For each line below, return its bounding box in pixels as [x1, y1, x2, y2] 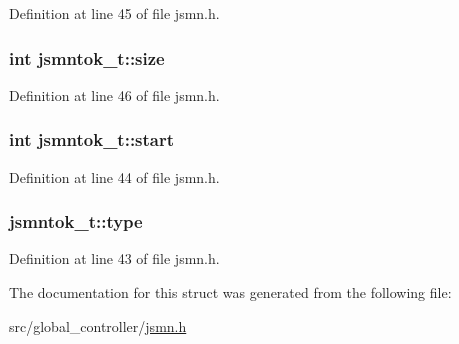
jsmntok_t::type [9, 209, 143, 234]
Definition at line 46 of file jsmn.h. [9, 84, 220, 105]
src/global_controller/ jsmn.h [9, 315, 187, 336]
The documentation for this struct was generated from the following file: [9, 282, 452, 303]
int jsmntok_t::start [9, 127, 175, 152]
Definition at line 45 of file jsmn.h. [9, 3, 220, 23]
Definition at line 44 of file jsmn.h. [9, 166, 220, 187]
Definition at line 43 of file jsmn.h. [9, 248, 220, 269]
